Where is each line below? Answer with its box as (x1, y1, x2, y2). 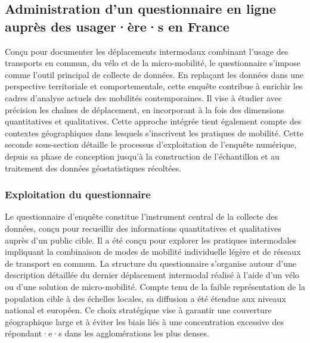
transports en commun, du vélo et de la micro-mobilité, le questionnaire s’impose (5, 57, 300, 69)
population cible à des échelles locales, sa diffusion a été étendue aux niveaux (5, 292, 286, 304)
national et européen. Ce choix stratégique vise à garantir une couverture (5, 304, 272, 316)
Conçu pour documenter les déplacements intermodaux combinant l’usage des (5, 45, 289, 57)
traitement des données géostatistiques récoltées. (5, 161, 182, 174)
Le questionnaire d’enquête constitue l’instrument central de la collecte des (5, 210, 278, 223)
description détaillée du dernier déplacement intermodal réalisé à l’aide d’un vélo (5, 269, 299, 281)
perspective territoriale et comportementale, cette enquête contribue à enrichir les (5, 80, 303, 92)
